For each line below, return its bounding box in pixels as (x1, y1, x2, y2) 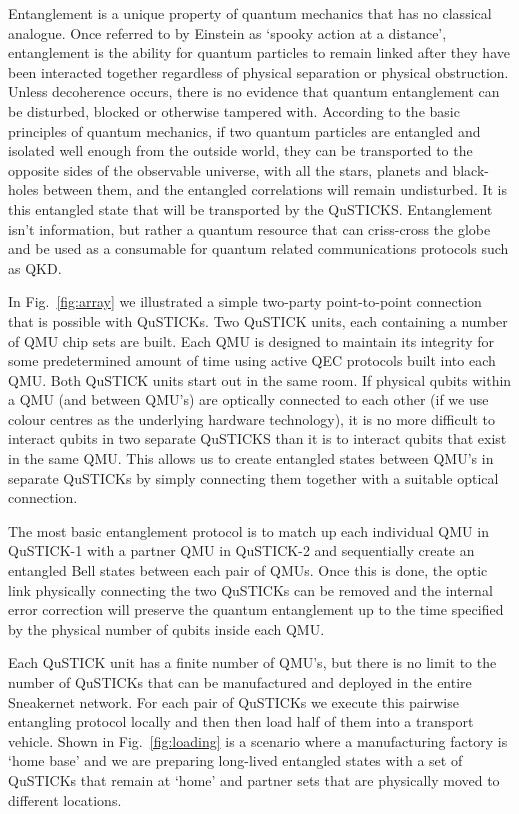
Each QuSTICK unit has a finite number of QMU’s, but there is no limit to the (8, 652, 497, 673)
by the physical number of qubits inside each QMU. (8, 618, 325, 639)
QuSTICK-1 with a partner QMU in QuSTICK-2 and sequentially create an (8, 540, 475, 561)
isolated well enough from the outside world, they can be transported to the (8, 140, 473, 161)
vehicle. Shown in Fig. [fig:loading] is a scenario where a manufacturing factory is (8, 730, 508, 751)
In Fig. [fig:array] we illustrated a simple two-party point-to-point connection (8, 291, 482, 312)
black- (452, 159, 489, 180)
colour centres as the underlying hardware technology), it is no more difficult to (8, 408, 495, 429)
